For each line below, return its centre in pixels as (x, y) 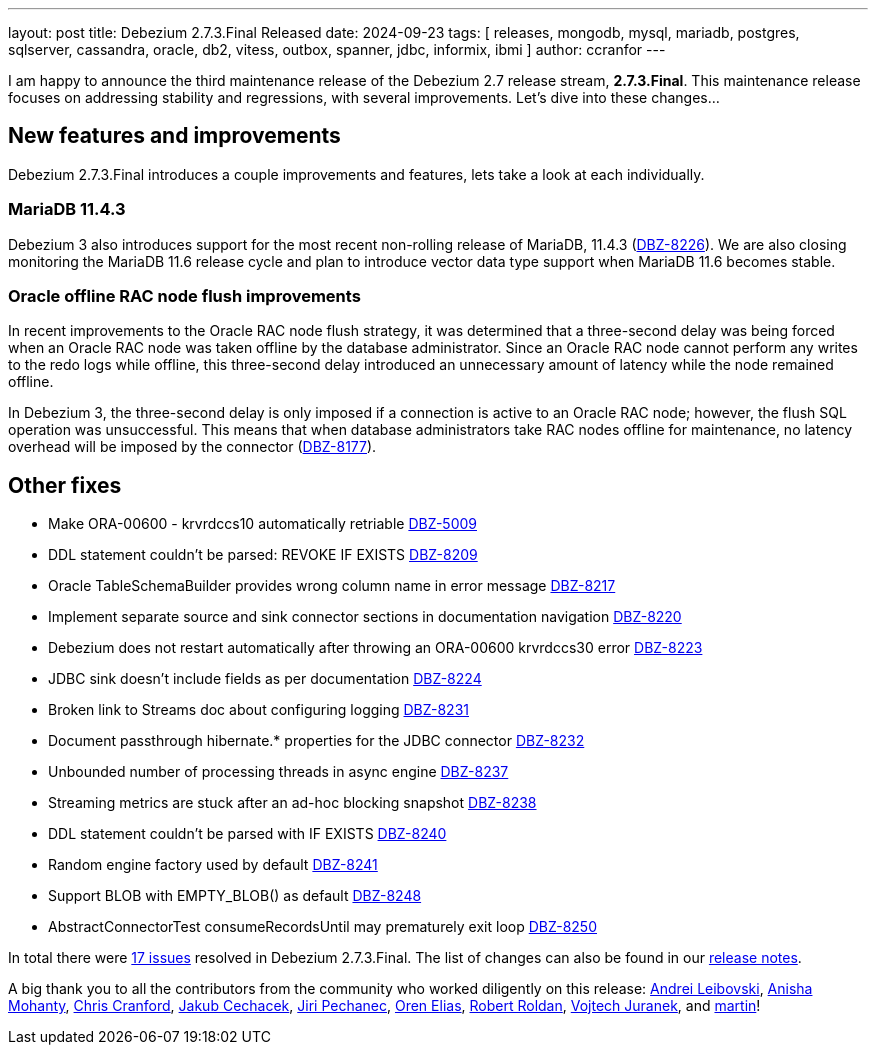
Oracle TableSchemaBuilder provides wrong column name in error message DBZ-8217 (332, 586)
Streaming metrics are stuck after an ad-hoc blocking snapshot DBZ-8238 (292, 803)
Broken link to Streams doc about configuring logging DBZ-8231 (258, 710)
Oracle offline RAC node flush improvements (184, 295)
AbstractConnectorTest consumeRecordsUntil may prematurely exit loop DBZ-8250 (322, 927)
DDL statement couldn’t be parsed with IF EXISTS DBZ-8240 (247, 834)
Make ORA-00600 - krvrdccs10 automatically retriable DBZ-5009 (262, 524)
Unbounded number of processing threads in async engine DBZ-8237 (278, 772)
